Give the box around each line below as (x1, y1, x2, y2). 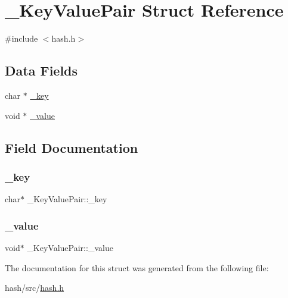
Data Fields (5, 61, 78, 80)
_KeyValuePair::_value (27, 241, 113, 253)
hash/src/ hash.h (5, 281, 64, 294)
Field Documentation (5, 138, 138, 156)
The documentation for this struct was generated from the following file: (5, 261, 269, 274)
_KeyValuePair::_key (27, 193, 107, 205)
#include (5, 32, 38, 45)
